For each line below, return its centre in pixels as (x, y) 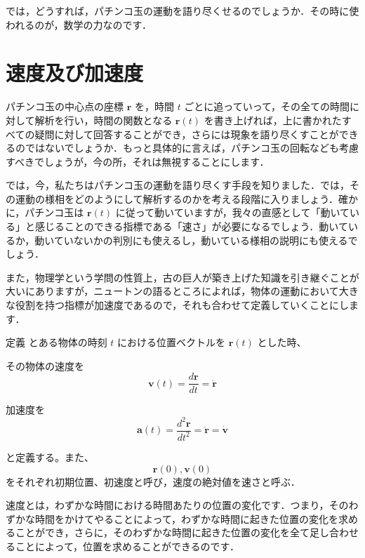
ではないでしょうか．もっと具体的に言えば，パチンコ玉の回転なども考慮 (192, 148)
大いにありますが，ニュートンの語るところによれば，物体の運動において (172, 291)
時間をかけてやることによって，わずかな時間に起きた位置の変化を (186, 518)
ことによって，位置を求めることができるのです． (127, 546)
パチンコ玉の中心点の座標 (65, 106)
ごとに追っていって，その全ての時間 (267, 106)
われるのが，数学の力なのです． (79, 24)
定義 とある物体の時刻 (57, 342)
